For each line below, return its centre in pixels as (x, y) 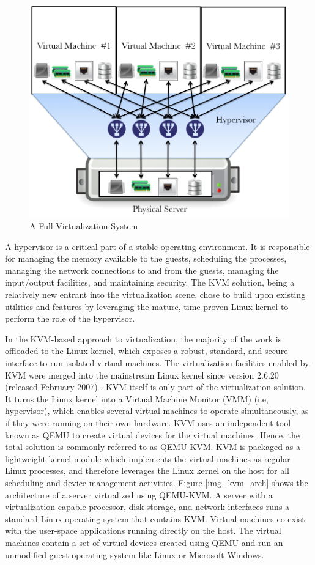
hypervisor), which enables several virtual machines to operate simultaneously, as (157, 411)
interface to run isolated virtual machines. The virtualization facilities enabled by (157, 363)
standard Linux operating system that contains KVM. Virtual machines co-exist (155, 518)
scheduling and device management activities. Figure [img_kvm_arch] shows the (157, 482)
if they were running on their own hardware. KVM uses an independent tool (148, 422)
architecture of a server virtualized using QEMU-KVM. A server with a (139, 494)
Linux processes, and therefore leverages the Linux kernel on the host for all (147, 471)
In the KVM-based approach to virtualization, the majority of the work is (143, 338)
